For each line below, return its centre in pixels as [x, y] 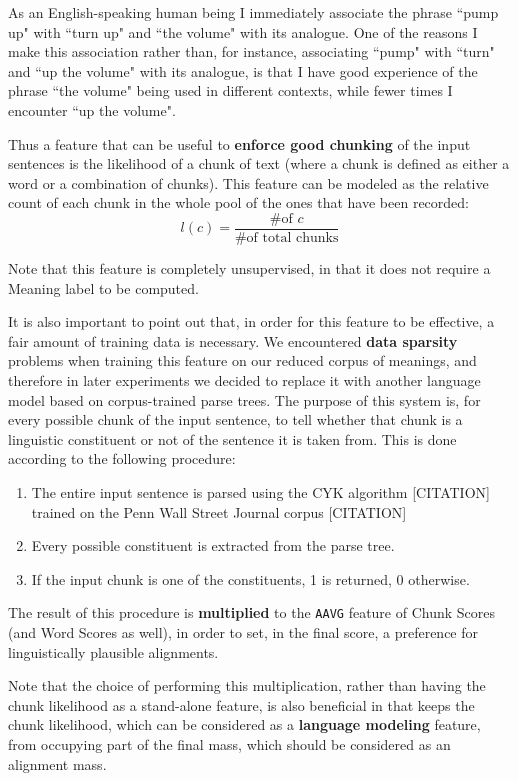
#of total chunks [286, 238]
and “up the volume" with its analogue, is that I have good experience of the [243, 70]
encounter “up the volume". [92, 109]
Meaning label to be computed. [103, 287]
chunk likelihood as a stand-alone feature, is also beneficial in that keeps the [241, 704]
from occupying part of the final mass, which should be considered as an [229, 743]
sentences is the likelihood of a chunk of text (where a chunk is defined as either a [259, 163]
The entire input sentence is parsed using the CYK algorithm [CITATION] [260, 491]
